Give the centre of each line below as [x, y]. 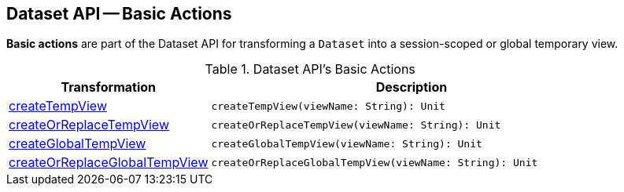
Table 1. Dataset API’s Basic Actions [310, 69]
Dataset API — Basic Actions [119, 14]
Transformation [109, 87]
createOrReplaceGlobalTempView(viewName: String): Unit [375, 162]
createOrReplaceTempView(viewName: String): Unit [356, 125]
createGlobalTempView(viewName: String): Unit [347, 143]
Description [412, 87]
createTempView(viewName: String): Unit [328, 106]
